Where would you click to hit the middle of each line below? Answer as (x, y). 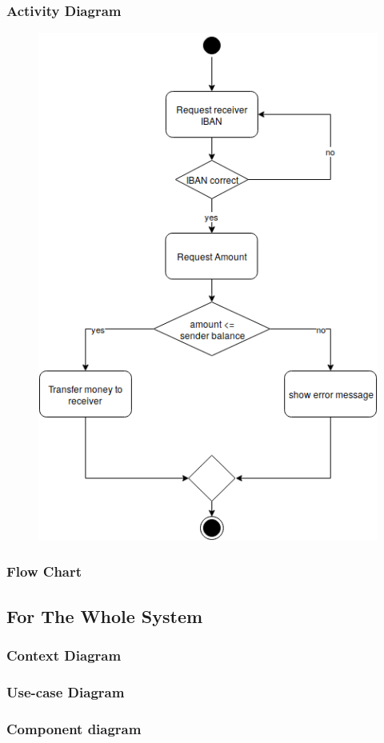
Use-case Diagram (66, 691)
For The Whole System (105, 615)
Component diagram (74, 728)
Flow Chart (44, 571)
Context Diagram (64, 655)
